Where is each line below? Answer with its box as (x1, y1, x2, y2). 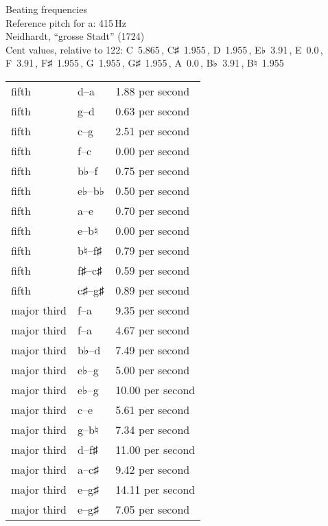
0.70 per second (115, 202, 190, 218)
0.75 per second (115, 162, 190, 179)
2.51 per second (115, 122, 190, 139)
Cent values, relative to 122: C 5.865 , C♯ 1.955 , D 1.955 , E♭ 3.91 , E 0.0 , (5, 42, 323, 56)
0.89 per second (115, 282, 190, 298)
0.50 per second (115, 182, 190, 198)
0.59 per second (115, 262, 190, 278)
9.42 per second (115, 461, 190, 477)
